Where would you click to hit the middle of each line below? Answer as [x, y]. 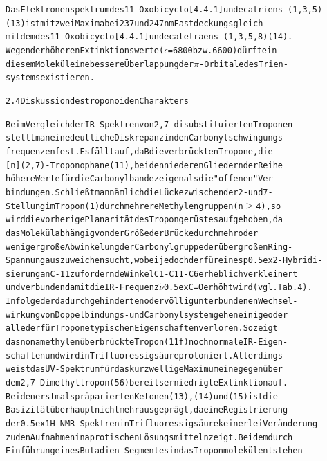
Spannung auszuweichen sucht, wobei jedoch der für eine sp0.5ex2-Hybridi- [164, 261]
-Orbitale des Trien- [244, 64]
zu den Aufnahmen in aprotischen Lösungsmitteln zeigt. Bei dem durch [149, 437]
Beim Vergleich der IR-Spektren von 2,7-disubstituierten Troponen [149, 124]
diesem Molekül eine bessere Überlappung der [100, 64]
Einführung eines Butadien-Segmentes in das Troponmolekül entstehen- [157, 451]
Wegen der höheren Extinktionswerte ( [85, 50]
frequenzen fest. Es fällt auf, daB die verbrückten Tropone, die [139, 151]
